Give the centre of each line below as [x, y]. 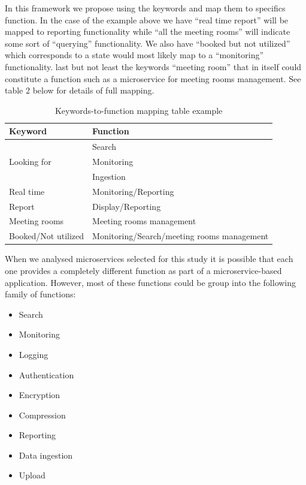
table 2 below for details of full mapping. [80, 90]
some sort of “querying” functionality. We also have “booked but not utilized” [148, 43]
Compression [42, 415]
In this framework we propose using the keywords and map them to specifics [145, 8]
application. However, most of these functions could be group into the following [151, 282]
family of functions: [40, 294]
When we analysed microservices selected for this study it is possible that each [149, 259]
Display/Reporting [127, 206]
